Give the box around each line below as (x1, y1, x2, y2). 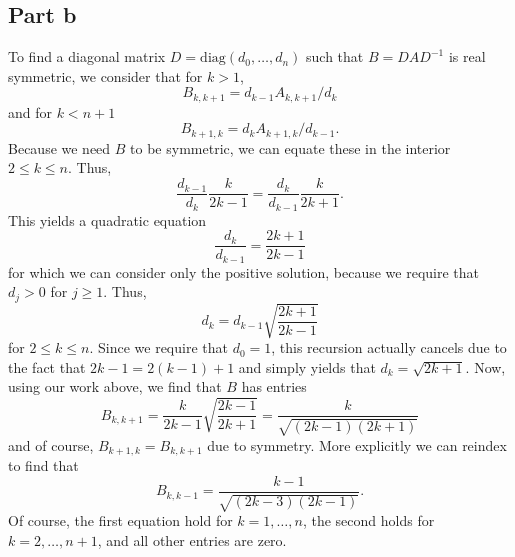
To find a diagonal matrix (8, 46, 166, 67)
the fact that (8, 356, 86, 377)
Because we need (8, 137, 111, 158)
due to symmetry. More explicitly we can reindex (207, 434, 507, 455)
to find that (8, 455, 79, 476)
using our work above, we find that (8, 376, 222, 397)
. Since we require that (89, 337, 228, 358)
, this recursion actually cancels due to (271, 337, 507, 358)
